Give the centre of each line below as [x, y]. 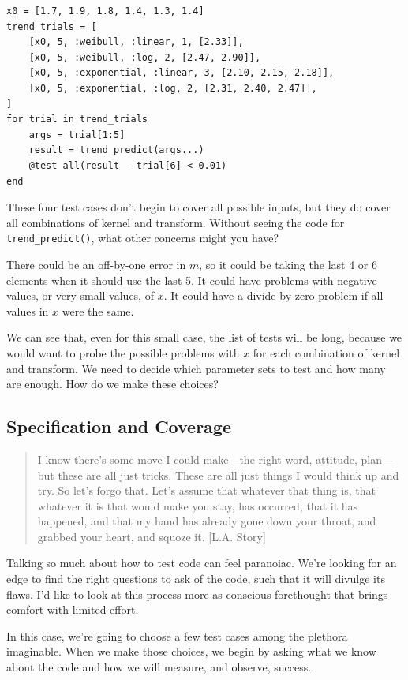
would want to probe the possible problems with [123, 352]
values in [28, 310]
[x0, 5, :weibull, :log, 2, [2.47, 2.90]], [145, 57]
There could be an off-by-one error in [96, 264]
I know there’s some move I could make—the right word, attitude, [197, 459]
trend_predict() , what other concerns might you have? [143, 238]
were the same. [98, 310]
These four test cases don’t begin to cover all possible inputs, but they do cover [198, 207]
